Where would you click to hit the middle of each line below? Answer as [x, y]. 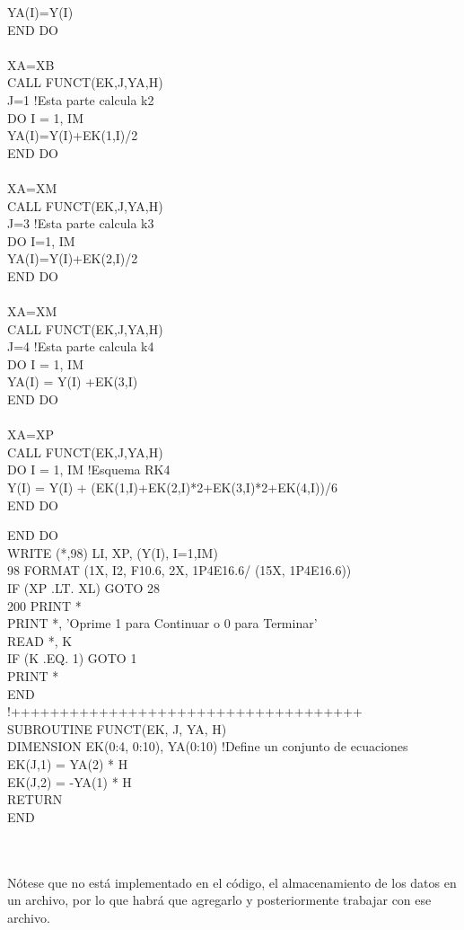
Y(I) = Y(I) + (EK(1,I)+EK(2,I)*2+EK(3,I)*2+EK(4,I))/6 [172, 487]
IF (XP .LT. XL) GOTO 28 [84, 588]
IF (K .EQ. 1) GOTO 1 [72, 658]
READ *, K [40, 640]
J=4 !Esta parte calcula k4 [81, 346]
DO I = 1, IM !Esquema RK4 [89, 469]
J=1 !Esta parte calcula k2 [81, 99]
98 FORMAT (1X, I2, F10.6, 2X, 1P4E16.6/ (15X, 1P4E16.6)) [179, 570]
